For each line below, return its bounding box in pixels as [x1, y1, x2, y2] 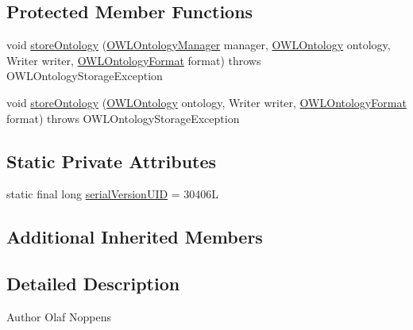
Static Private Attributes [6, 148, 217, 173]
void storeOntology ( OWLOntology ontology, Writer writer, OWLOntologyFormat [6, 94, 407, 110]
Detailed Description [6, 271, 180, 296]
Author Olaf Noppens [6, 308, 111, 324]
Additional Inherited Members [6, 224, 263, 249]
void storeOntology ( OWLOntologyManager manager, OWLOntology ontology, [6, 36, 391, 53]
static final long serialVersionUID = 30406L [6, 186, 219, 202]
